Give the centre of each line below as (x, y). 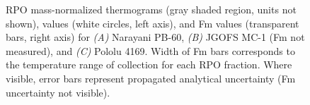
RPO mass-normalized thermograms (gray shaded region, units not (151, 9)
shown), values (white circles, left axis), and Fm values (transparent (153, 23)
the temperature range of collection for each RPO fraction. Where (149, 64)
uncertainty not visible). (58, 92)
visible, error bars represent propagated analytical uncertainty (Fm (151, 78)
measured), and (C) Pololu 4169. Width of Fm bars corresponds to (150, 50)
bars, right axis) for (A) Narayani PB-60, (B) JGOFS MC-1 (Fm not (155, 37)
